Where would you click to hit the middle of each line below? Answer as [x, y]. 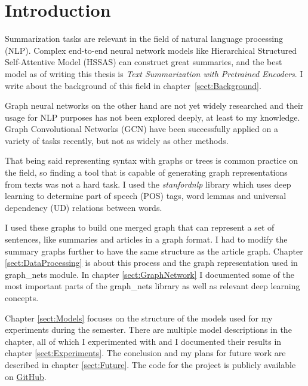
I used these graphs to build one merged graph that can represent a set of [140, 227]
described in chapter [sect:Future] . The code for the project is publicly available [150, 364]
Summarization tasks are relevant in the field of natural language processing [144, 39]
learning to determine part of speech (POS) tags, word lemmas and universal [146, 196]
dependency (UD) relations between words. [84, 207]
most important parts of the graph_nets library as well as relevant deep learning [153, 286]
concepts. [22, 298]
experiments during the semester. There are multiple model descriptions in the [148, 330]
